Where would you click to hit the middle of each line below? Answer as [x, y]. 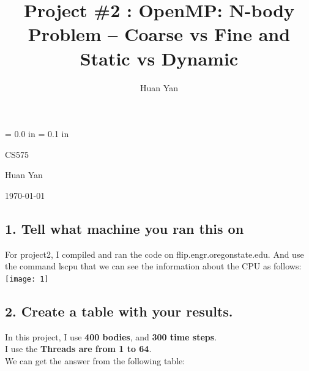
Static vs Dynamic [159, 58]
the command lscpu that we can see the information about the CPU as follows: [153, 266]
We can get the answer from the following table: [95, 360]
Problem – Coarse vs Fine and [159, 34]
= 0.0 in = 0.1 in [37, 134]
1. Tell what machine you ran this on [125, 228]
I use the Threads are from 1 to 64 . [78, 349]
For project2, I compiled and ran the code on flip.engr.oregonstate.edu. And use [154, 254]
